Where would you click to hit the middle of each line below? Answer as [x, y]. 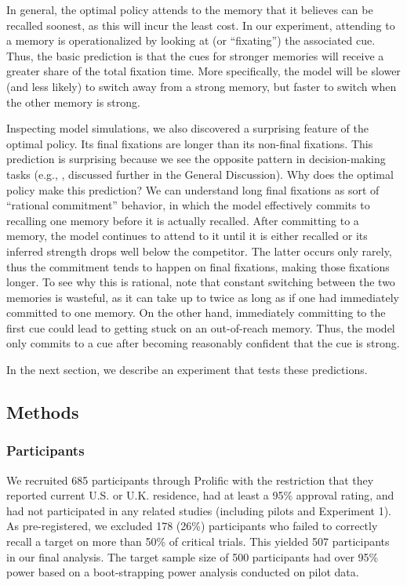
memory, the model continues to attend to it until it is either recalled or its [187, 236]
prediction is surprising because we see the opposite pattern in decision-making [196, 159]
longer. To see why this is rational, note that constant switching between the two [201, 282]
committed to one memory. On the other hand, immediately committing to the [196, 312]
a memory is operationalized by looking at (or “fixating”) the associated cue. [191, 40]
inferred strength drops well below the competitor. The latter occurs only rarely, [199, 251]
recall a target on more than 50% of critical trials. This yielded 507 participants [198, 541]
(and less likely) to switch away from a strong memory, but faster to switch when [202, 86]
